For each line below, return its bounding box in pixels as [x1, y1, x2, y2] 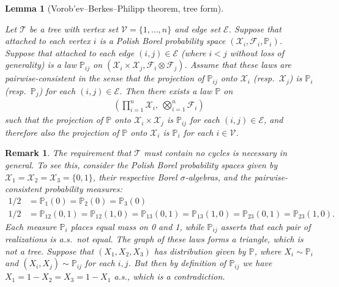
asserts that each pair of [220, 220, 311, 233]
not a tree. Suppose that [5, 244, 94, 257]
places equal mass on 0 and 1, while [70, 220, 204, 233]
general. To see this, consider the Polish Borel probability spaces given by [5, 158, 278, 171]
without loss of [229, 46, 285, 59]
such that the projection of [5, 113, 103, 126]
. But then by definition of [128, 256, 226, 269]
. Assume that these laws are [184, 58, 292, 71]
